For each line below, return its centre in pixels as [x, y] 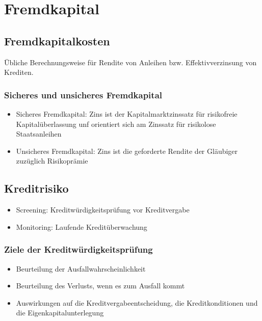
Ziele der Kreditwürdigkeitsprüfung [78, 249]
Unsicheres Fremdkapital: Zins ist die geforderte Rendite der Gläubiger [127, 151]
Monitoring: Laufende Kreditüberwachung [82, 226]
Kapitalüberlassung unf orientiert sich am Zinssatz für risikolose [116, 124]
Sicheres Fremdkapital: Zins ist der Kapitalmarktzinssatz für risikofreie [127, 113]
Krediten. [19, 72]
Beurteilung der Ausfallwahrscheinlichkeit [81, 268]
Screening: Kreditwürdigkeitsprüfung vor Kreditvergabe [103, 210]
